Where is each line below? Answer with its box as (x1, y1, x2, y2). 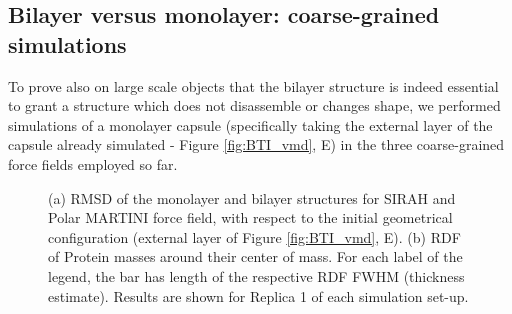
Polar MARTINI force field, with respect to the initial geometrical (48, 207, 453, 228)
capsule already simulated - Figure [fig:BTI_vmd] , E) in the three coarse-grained (8, 134, 505, 155)
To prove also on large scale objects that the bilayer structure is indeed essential (8, 75, 499, 96)
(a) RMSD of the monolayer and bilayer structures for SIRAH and (48, 187, 456, 208)
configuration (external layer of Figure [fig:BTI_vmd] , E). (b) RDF (48, 226, 461, 247)
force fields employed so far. (8, 153, 178, 174)
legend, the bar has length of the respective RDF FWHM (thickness (48, 265, 465, 286)
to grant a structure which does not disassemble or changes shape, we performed (8, 95, 501, 116)
